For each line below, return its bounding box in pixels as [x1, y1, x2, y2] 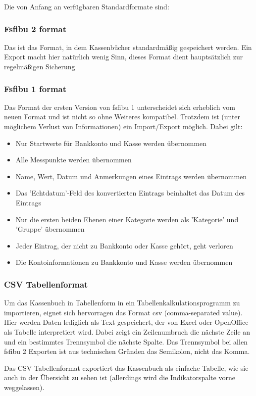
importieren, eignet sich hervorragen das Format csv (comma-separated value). [4, 307, 243, 317]
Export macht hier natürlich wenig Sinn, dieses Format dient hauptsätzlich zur [4, 51, 243, 62]
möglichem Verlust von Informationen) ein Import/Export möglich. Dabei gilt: [4, 121, 243, 131]
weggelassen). [4, 382, 45, 392]
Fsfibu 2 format [4, 22, 67, 35]
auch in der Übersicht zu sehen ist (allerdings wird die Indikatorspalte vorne [4, 372, 235, 383]
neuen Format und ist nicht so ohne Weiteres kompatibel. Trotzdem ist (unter [4, 111, 241, 122]
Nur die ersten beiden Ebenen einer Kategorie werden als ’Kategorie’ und [15, 214, 239, 224]
